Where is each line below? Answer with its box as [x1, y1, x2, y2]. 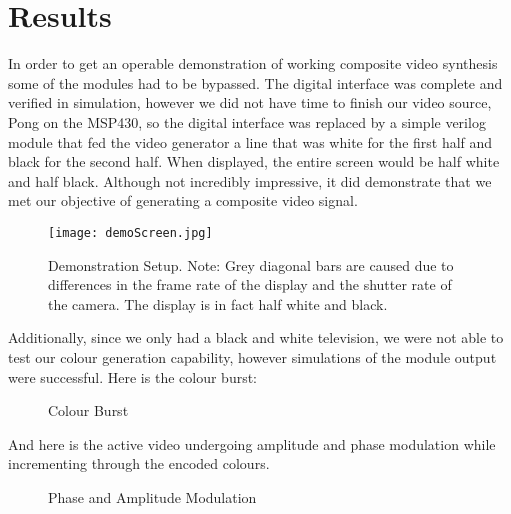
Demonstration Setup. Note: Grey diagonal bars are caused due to [48, 254, 454, 275]
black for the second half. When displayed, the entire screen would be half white [8, 151, 500, 172]
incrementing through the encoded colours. [8, 453, 270, 474]
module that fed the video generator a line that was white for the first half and [8, 131, 493, 152]
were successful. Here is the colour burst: [8, 366, 258, 387]
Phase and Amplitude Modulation [48, 486, 257, 507]
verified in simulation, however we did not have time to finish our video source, [8, 92, 492, 113]
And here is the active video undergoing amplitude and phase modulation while [8, 433, 496, 454]
